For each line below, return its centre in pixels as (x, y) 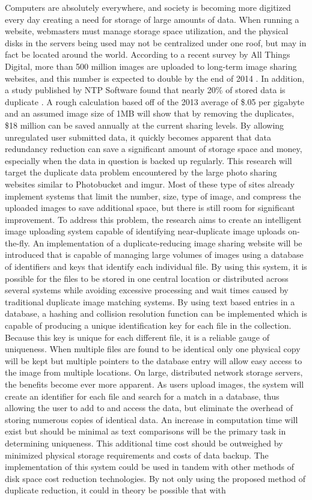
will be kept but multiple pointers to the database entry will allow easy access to (154, 360)
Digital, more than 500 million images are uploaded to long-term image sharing (151, 66)
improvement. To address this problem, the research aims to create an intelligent (153, 219)
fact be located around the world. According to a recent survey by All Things (148, 54)
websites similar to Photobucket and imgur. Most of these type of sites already (150, 184)
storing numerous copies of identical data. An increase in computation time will (151, 419)
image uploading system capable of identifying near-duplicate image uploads (145, 231)
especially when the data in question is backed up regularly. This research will (148, 160)
